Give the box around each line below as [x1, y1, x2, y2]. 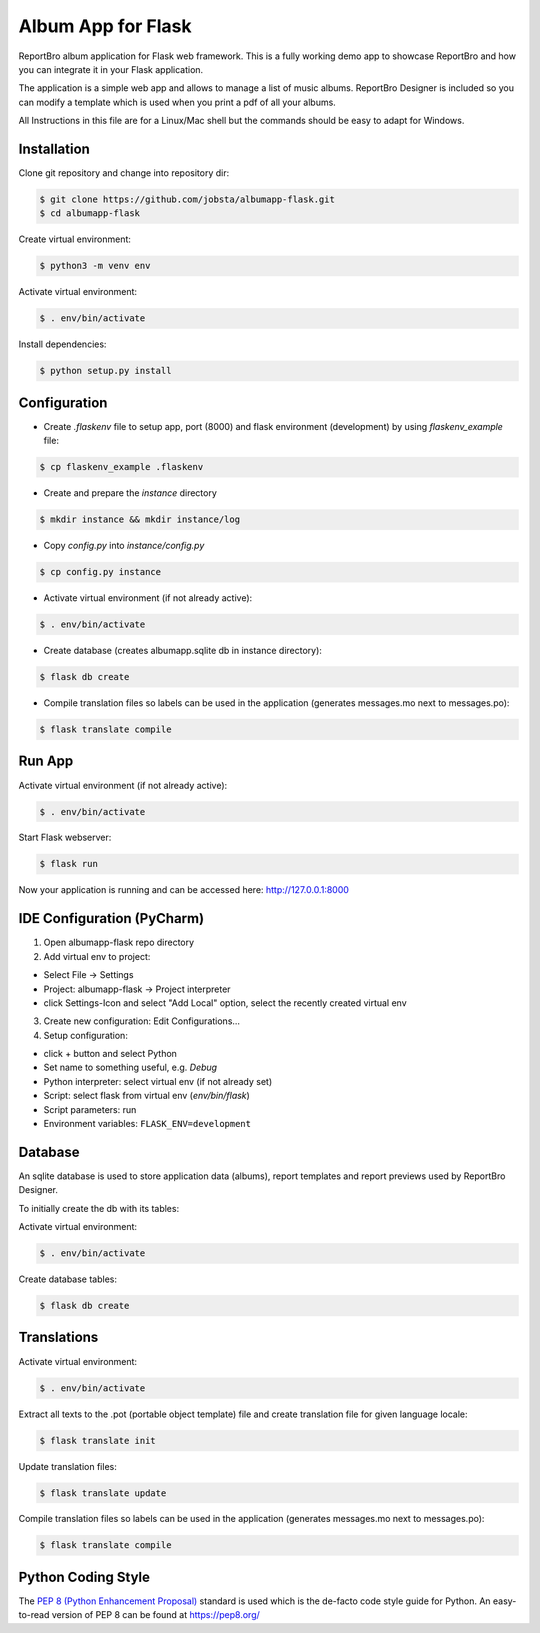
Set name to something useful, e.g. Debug [43, 1061, 218, 1074]
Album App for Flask [18, 15, 192, 37]
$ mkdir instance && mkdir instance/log [39, 514, 240, 525]
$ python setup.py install [39, 365, 172, 377]
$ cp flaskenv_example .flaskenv [39, 461, 204, 473]
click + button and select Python [43, 1048, 177, 1060]
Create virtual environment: [18, 233, 132, 245]
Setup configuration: [43, 1029, 129, 1041]
